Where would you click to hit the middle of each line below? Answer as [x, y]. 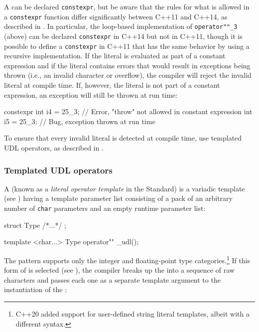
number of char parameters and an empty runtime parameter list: [105, 208]
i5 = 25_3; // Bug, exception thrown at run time [80, 121]
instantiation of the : [36, 289]
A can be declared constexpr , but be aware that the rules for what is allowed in [127, 6]
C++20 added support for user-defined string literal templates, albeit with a [132, 313]
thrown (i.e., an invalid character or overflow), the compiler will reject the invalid [128, 75]
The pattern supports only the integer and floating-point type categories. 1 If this [127, 259]
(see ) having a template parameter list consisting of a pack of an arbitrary [118, 198]
